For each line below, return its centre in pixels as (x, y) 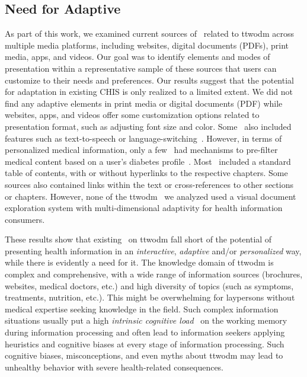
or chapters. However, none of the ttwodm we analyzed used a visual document (151, 196)
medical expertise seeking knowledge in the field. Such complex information (142, 309)
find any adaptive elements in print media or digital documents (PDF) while (144, 103)
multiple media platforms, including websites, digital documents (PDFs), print (147, 45)
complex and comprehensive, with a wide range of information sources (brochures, (154, 274)
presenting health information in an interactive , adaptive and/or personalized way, (153, 250)
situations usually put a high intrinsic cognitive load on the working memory (146, 320)
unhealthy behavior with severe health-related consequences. (114, 367)
